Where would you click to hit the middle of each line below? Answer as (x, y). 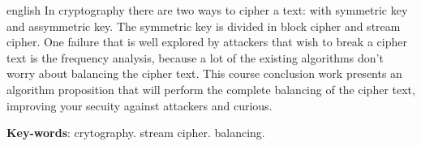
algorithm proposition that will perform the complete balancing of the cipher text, (211, 89)
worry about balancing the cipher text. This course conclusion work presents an (204, 73)
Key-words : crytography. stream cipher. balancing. (136, 133)
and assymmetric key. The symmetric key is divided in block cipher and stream (204, 26)
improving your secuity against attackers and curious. (140, 105)
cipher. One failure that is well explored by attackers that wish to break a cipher (207, 42)
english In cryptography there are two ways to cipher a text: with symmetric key (207, 10)
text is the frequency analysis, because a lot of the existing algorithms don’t (195, 57)
